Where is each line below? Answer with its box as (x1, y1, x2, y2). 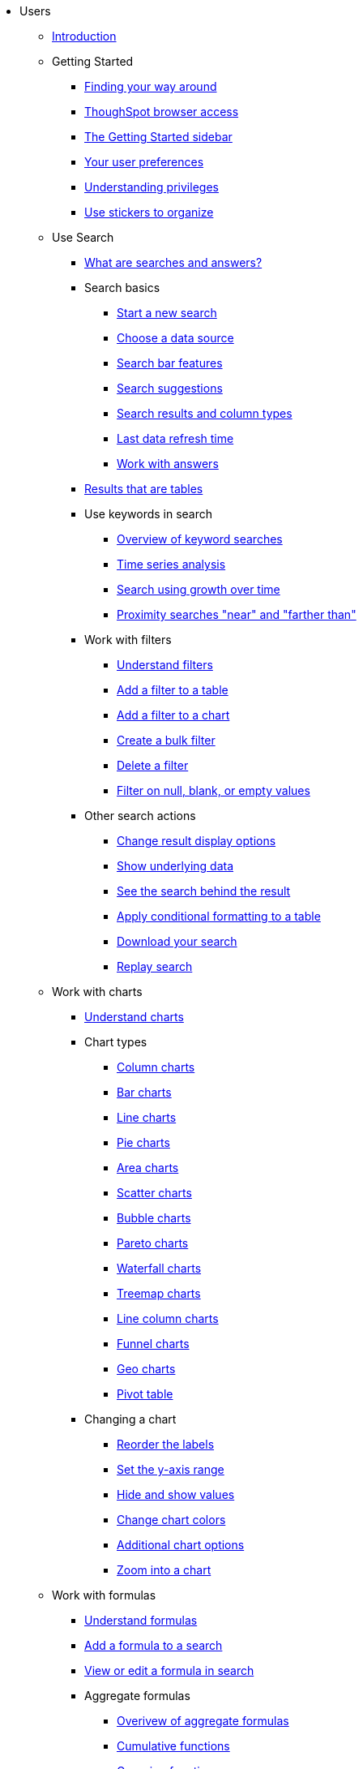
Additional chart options (117, 1538, 245, 1552)
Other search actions (84, 809, 196, 822)
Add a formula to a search (84, 1638, 223, 1652)
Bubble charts (117, 1211, 191, 1225)
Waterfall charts (117, 1261, 202, 1275)
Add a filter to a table (117, 683, 228, 697)
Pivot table (117, 1387, 173, 1401)
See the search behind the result (117, 884, 291, 898)
